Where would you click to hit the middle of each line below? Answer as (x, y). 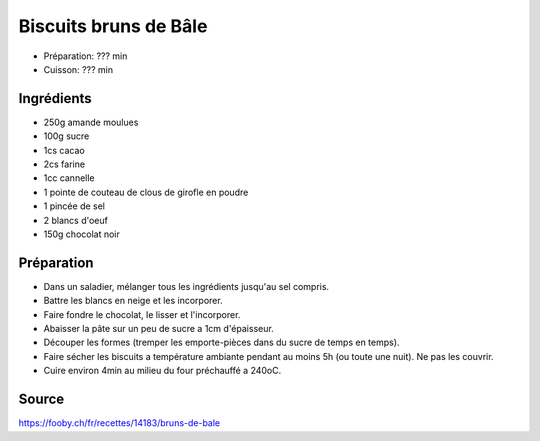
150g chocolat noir (81, 234)
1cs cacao (64, 150)
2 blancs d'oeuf (76, 220)
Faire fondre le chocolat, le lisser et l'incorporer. (142, 314)
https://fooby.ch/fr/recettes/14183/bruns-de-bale (119, 423)
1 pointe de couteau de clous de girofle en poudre (146, 192)
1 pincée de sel (74, 206)
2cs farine (64, 164)
